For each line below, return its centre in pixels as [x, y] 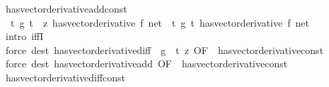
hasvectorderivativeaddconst [66, 8]
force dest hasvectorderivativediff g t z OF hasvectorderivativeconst [164, 49]
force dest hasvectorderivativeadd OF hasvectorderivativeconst [146, 63]
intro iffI [24, 36]
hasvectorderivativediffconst [65, 77]
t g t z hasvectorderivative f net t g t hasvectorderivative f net [160, 22]
